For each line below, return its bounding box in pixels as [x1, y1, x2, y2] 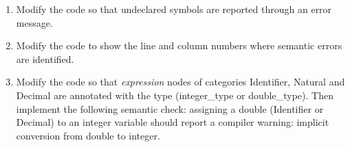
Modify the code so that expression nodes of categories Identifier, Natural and [16, 75, 345, 89]
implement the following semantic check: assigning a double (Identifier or [16, 101, 324, 116]
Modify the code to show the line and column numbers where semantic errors [16, 38, 342, 53]
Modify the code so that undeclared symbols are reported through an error [16, 2, 332, 16]
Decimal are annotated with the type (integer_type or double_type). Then [16, 88, 333, 102]
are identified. [16, 51, 74, 66]
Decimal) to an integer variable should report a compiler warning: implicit [16, 115, 329, 129]
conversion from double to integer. [16, 128, 160, 142]
